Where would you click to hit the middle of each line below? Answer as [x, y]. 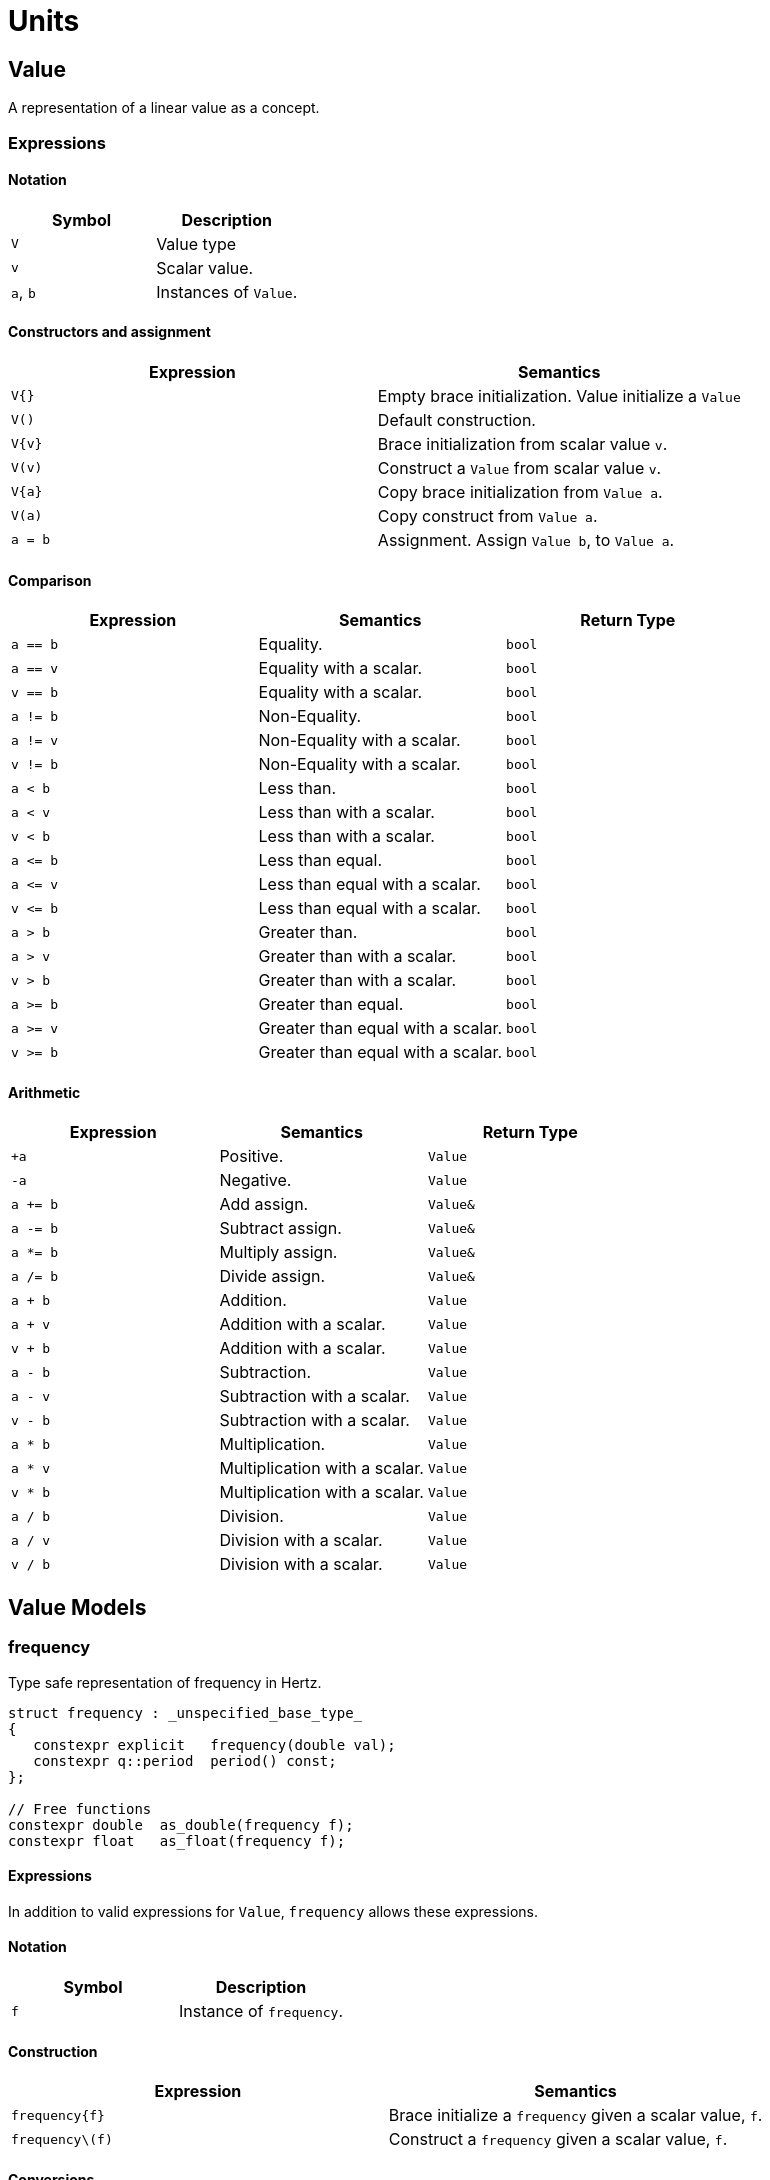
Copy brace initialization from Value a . [520, 491]
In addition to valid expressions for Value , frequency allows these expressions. [273, 1911]
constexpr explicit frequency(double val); [214, 1744]
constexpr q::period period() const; [185, 1760]
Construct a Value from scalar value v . [519, 467]
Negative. [255, 1180]
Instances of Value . [227, 291]
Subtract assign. [280, 1228]
